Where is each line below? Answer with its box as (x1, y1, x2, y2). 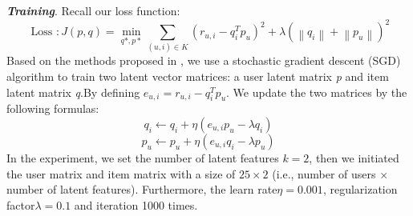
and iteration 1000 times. (74, 196, 198, 213)
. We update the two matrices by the (226, 83, 407, 100)
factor (6, 196, 35, 213)
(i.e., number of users (272, 165, 376, 182)
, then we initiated (309, 150, 399, 166)
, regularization (322, 181, 398, 198)
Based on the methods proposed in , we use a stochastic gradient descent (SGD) (6, 52, 401, 69)
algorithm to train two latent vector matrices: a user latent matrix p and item (6, 68, 389, 85)
